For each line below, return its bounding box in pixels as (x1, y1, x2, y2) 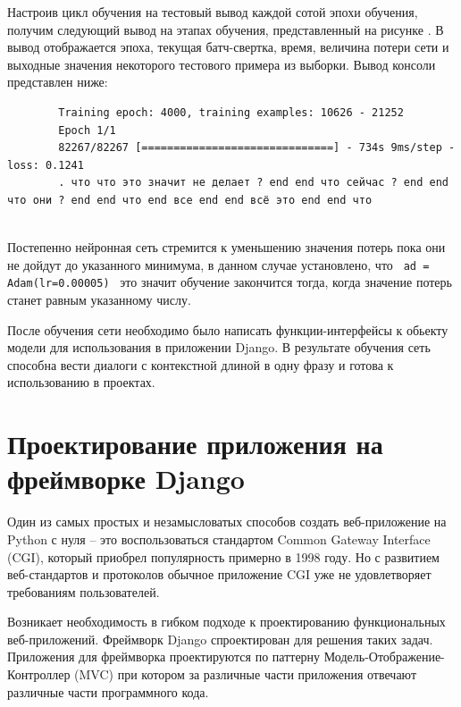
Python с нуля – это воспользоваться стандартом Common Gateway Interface (7, 529, 431, 548)
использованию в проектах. (7, 373, 155, 391)
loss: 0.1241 (7, 158, 84, 172)
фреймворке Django (7, 460, 245, 497)
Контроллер (7, 665, 71, 684)
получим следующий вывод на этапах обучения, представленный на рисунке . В (7, 20, 444, 38)
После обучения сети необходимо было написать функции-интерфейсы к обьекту (7, 320, 448, 339)
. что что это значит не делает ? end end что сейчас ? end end (58, 176, 448, 189)
